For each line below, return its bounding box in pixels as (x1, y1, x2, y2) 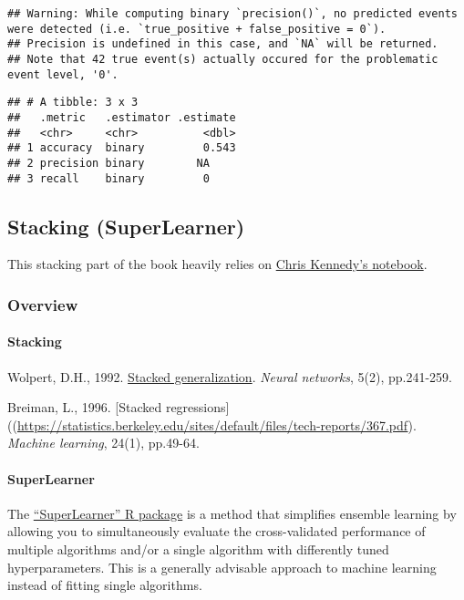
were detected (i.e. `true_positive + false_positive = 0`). (7, 22, 387, 36)
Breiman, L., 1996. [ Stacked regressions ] (7, 398, 230, 417)
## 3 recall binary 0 (7, 171, 210, 185)
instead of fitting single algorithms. (7, 575, 202, 595)
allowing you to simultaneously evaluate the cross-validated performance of (7, 522, 426, 541)
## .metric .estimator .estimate (7, 110, 236, 124)
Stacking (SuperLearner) (7, 212, 245, 240)
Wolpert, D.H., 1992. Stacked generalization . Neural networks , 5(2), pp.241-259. (7, 367, 453, 386)
